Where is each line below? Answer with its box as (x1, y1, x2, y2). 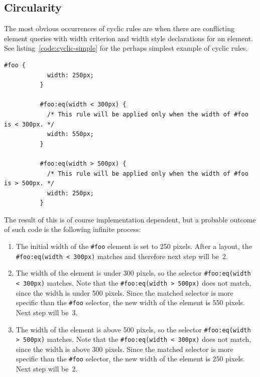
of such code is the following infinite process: (4, 224, 141, 234)
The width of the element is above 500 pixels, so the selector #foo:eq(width (16, 324, 251, 334)
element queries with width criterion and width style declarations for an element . (4, 33, 253, 43)
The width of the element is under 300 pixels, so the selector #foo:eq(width (16, 268, 251, 278)
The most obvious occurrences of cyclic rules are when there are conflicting (4, 23, 234, 34)
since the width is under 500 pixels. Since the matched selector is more (16, 287, 233, 298)
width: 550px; (47, 131, 94, 138)
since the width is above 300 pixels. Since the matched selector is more (16, 343, 233, 354)
